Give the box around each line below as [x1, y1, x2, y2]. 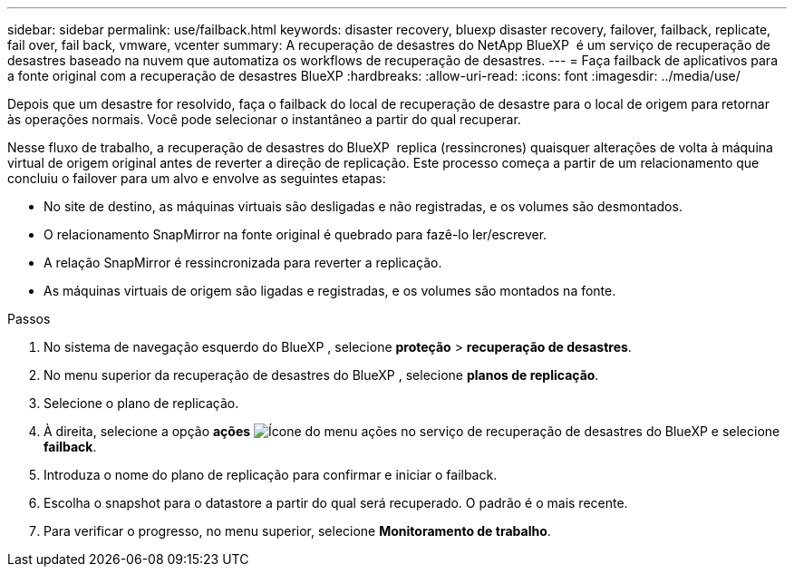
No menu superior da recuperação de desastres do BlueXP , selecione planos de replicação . [44, 367, 599, 383]
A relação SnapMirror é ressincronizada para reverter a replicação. [44, 255, 442, 270]
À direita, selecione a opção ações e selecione [44, 423, 780, 439]
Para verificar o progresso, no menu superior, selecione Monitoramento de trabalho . [44, 523, 551, 539]
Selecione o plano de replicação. [44, 395, 239, 411]
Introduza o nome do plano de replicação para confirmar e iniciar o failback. [44, 467, 498, 482]
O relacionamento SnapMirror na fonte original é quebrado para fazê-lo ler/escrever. [44, 227, 547, 242]
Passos [7, 311, 51, 326]
